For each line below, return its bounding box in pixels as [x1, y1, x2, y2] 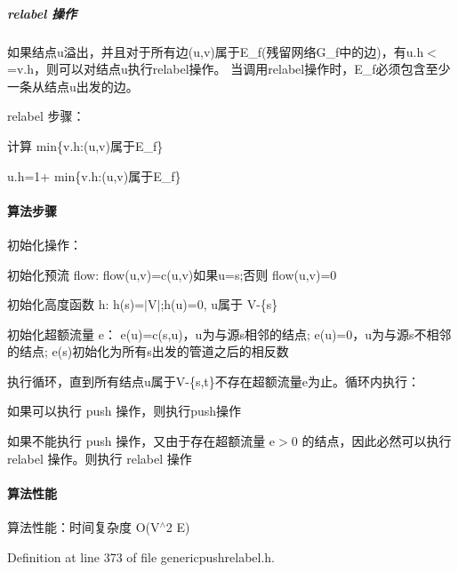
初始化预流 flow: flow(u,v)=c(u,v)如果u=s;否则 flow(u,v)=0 [7, 265, 337, 283]
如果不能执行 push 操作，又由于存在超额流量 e [7, 432, 276, 450]
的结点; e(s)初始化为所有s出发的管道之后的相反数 [7, 342, 289, 361]
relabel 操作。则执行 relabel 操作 [7, 449, 192, 467]
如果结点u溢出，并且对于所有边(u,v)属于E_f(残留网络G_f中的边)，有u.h [7, 42, 424, 60]
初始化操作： [7, 234, 82, 253]
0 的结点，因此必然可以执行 [291, 432, 452, 450]
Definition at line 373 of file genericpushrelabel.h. [7, 547, 275, 566]
